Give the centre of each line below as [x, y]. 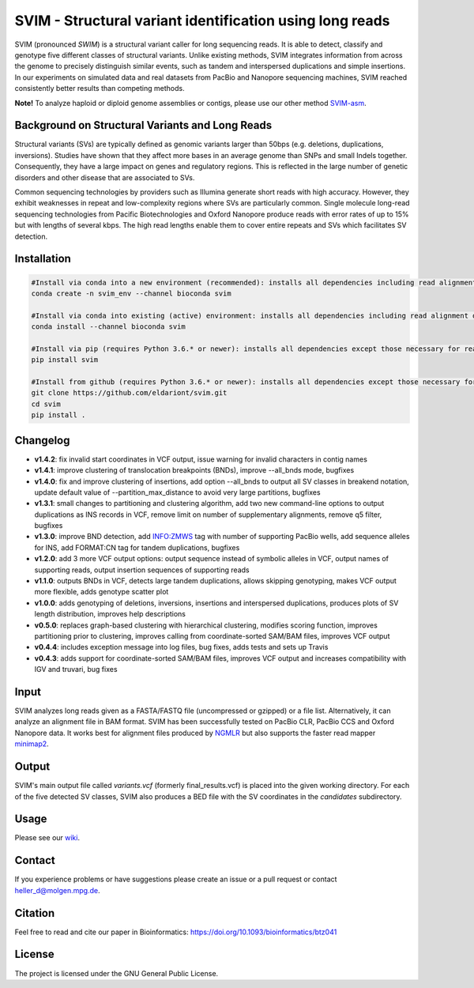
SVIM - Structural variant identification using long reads [202, 21]
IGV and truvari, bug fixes [76, 669]
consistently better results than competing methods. [100, 89]
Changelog [42, 440]
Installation [43, 259]
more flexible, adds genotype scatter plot [102, 592]
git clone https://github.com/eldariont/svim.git [129, 393]
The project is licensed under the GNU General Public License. [117, 973]
